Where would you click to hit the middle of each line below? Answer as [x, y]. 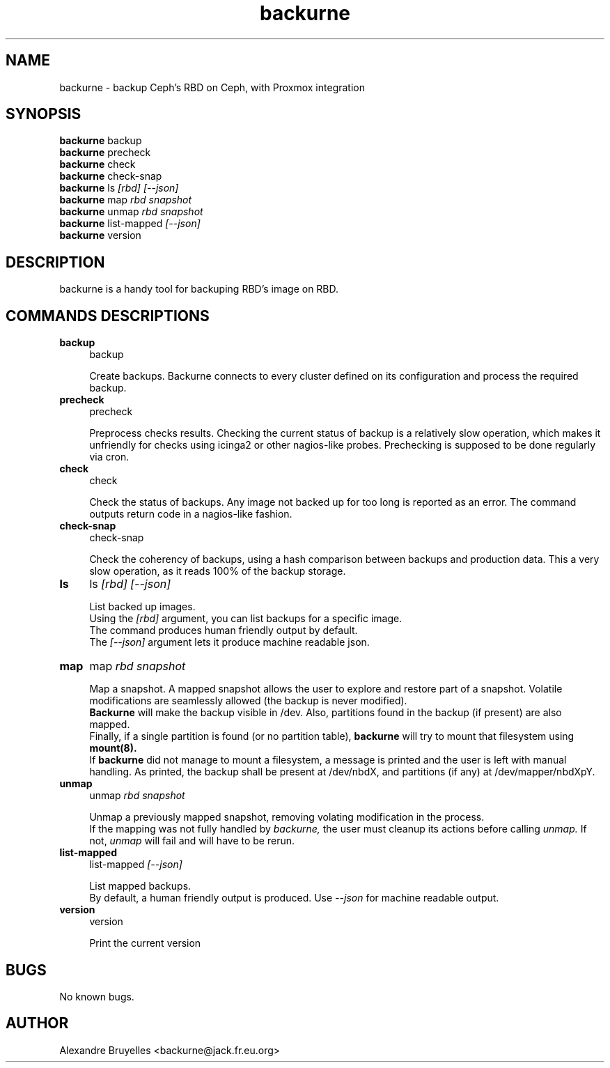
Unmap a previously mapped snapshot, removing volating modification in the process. [287, 817]
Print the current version [145, 943]
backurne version [100, 235]
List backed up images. [142, 607]
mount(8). [113, 748]
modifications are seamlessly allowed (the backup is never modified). [248, 701]
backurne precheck [105, 153]
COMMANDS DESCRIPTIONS [108, 316]
